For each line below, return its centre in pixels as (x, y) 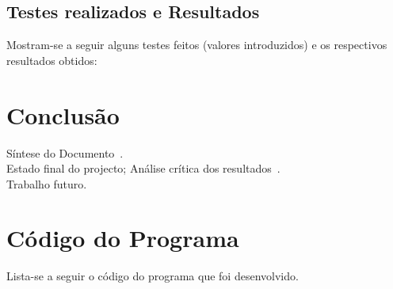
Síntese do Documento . (65, 152)
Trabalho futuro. (47, 183)
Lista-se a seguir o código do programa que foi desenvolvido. (153, 276)
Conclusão (63, 114)
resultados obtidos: (52, 60)
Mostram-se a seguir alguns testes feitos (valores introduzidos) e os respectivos (197, 45)
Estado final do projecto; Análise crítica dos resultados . (143, 168)
